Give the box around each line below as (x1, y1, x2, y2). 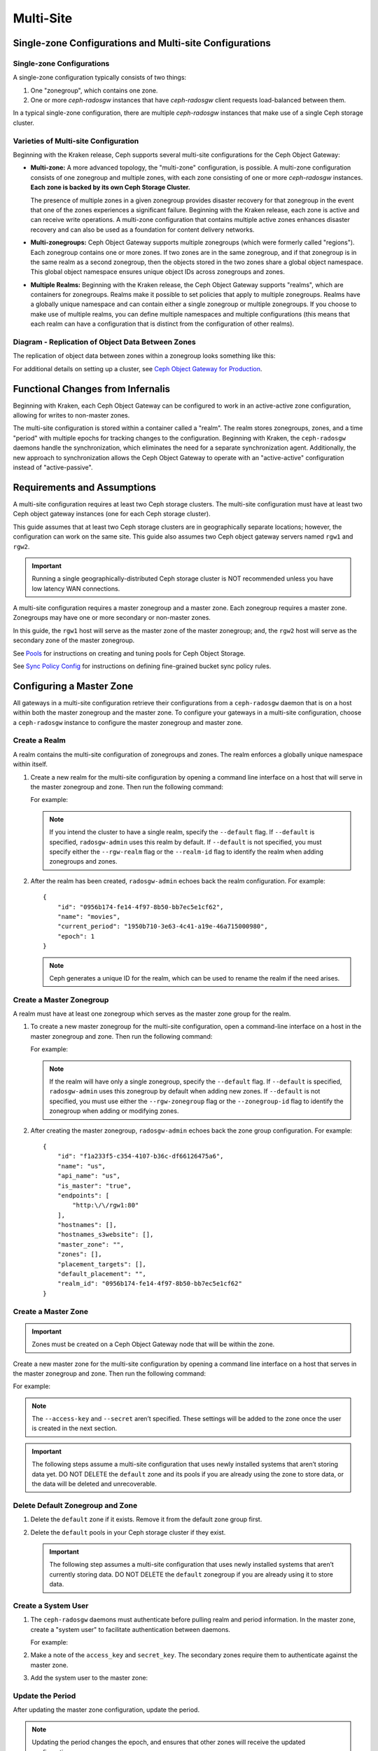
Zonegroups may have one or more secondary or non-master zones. (13, 614, 211, 622)
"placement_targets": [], (57, 1260, 147, 1268)
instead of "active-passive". (13, 463, 93, 472)
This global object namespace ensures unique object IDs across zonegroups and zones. (30, 268, 285, 276)
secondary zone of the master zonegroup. (13, 636, 135, 644)
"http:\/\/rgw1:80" (72, 1201, 139, 1210)
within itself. (13, 760, 48, 768)
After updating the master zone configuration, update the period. (13, 1705, 199, 1714)
